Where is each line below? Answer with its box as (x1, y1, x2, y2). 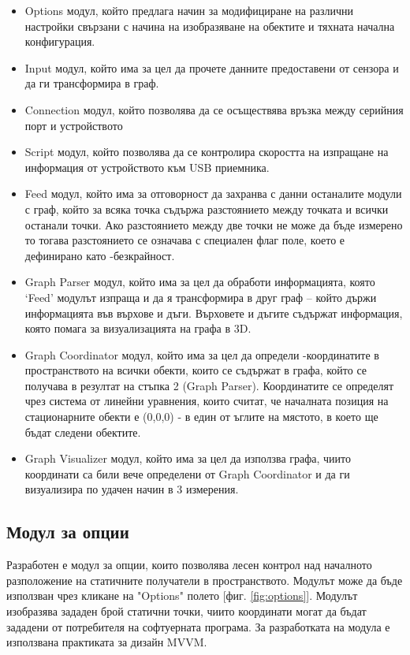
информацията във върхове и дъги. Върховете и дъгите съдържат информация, (24, 304, 403, 321)
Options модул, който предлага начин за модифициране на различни (24, 2, 353, 18)
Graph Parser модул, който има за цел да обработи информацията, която (24, 274, 375, 290)
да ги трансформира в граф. (24, 75, 159, 91)
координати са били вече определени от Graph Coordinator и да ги (24, 465, 350, 482)
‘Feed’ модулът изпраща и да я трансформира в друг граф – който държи (24, 288, 377, 305)
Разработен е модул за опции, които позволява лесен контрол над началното (6, 556, 372, 573)
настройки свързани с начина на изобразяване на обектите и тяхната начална (24, 17, 395, 34)
